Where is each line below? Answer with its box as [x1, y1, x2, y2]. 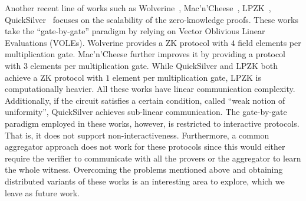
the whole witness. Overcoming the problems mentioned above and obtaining [5, 163, 283, 176]
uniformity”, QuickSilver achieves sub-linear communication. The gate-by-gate [5, 106, 287, 118]
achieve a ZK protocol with [5, 71, 103, 83]
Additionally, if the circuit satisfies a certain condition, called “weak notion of [5, 94, 285, 106]
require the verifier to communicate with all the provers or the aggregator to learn [5, 151, 301, 164]
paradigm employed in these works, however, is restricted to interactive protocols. [5, 117, 300, 129]
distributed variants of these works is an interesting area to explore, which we [5, 174, 285, 187]
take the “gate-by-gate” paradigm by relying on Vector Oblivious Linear [5, 25, 265, 37]
